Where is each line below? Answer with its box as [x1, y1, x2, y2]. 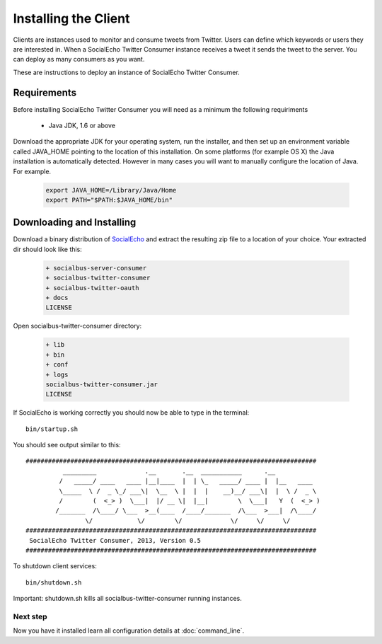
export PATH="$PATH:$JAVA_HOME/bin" [45, 195, 173, 204]
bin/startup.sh [25, 425, 79, 433]
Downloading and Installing [13, 217, 137, 229]
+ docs [45, 294, 69, 301]
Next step [13, 611, 47, 621]
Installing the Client [13, 11, 130, 26]
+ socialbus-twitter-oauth [45, 284, 139, 292]
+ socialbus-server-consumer [45, 264, 147, 272]
